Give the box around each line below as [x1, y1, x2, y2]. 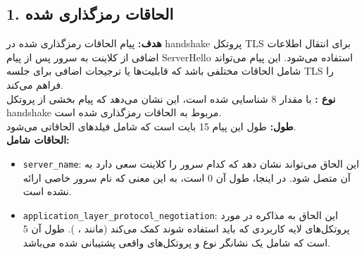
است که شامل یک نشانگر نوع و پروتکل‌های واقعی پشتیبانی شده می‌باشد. [23, 235, 330, 250]
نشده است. [23, 184, 72, 199]
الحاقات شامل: [6, 132, 70, 147]
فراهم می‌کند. [6, 77, 63, 92]
